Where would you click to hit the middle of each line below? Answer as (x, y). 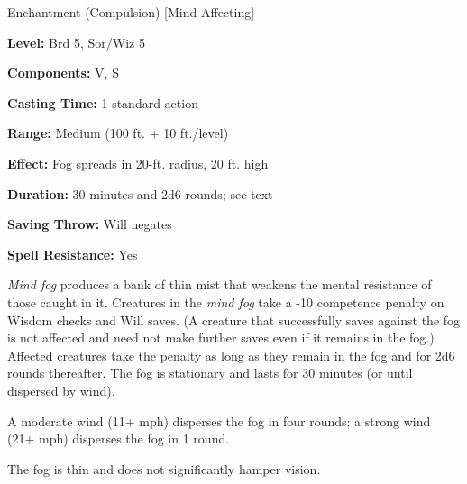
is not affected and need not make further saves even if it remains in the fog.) (221, 338)
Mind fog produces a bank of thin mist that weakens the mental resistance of (220, 284)
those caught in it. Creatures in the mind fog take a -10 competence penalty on (226, 301)
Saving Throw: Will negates (90, 224)
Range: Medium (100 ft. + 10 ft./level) (118, 133)
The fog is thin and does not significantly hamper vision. (164, 468)
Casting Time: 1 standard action (103, 102)
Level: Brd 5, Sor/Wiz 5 (76, 42)
